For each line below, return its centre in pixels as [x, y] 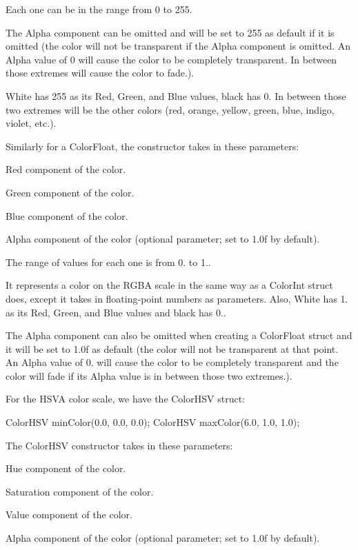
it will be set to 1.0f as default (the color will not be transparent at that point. [172, 348]
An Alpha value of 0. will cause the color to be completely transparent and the [172, 362]
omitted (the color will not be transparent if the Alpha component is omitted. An [178, 46]
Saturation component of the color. [80, 491]
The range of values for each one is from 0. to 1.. [108, 262]
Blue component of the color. [67, 215]
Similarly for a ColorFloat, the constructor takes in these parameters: [152, 146]
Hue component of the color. [66, 468]
